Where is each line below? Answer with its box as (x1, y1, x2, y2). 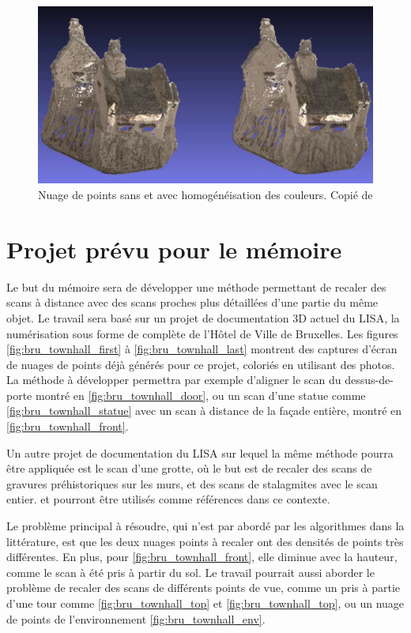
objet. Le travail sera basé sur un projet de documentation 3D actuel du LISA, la (6, 309, 400, 326)
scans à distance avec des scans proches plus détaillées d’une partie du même (6, 294, 379, 311)
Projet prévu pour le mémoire (6, 232, 342, 265)
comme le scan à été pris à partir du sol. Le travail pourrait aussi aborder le (6, 563, 375, 580)
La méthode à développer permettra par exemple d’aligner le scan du (6, 371, 341, 388)
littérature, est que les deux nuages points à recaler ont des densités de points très (6, 533, 404, 549)
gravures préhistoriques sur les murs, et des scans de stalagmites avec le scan (6, 475, 378, 492)
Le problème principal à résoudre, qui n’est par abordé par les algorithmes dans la (6, 518, 405, 534)
